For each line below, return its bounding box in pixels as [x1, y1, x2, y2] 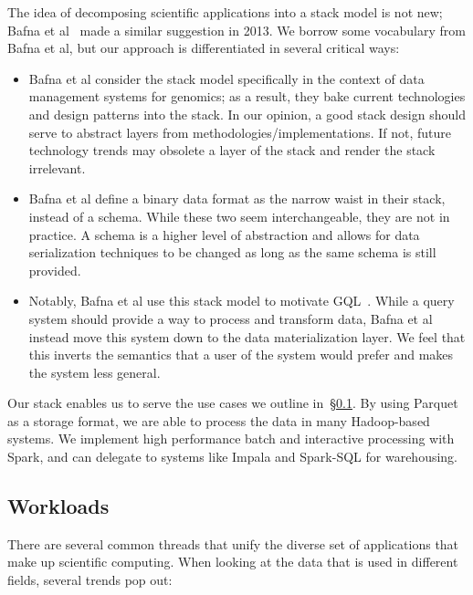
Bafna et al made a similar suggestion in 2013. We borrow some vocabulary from [7, 20, 466, 39]
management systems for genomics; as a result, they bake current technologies [28, 87, 466, 106]
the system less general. [28, 362, 161, 381]
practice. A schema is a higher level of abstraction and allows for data [28, 224, 420, 244]
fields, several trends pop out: [7, 570, 173, 590]
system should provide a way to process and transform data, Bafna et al [28, 308, 433, 328]
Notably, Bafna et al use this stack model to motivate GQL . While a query [28, 291, 455, 310]
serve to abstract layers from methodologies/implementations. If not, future [28, 122, 451, 141]
